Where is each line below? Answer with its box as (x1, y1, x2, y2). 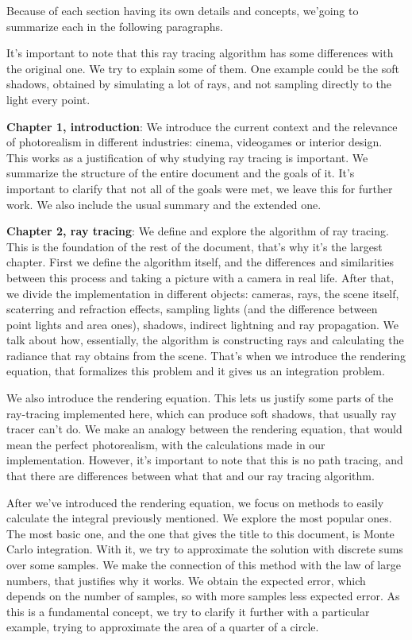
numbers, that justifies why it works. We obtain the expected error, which (6, 572, 366, 588)
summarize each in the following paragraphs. (6, 17, 223, 34)
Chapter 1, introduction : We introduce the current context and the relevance (6, 118, 398, 134)
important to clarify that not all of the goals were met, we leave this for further (6, 180, 393, 196)
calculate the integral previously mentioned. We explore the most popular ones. (6, 510, 392, 526)
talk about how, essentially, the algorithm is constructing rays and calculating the (6, 332, 404, 348)
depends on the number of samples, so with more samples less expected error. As (6, 588, 400, 604)
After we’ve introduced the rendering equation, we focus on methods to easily (6, 494, 384, 510)
